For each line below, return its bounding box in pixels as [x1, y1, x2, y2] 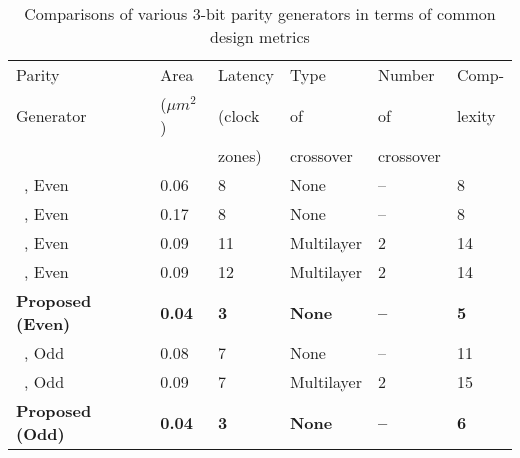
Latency [218, 63, 274, 86]
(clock [218, 103, 260, 127]
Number [377, 63, 435, 86]
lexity [456, 103, 496, 127]
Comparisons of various [24, 2, 188, 25]
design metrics [210, 25, 310, 48]
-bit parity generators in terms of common [200, 2, 496, 25]
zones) [218, 144, 262, 167]
